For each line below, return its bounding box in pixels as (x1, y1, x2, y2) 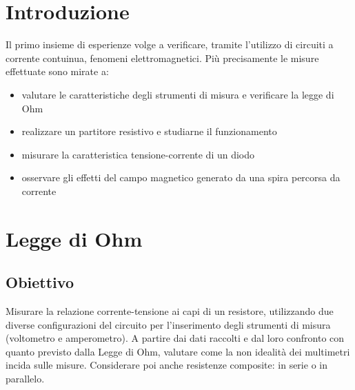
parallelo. (6, 371, 45, 386)
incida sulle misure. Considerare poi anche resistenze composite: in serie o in (6, 358, 327, 372)
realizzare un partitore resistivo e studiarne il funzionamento (21, 124, 277, 138)
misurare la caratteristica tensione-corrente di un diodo (21, 147, 255, 161)
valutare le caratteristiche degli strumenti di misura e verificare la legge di (21, 87, 334, 101)
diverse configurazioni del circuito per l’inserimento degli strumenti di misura (6, 317, 331, 331)
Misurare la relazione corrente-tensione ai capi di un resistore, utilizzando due (6, 304, 334, 318)
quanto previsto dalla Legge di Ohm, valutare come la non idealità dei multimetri (6, 344, 350, 358)
